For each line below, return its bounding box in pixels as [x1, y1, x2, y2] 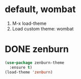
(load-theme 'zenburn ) [5, 69, 53, 74]
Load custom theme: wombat [12, 25, 74, 31]
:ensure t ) [9, 65, 33, 70]
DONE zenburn [5, 44, 69, 55]
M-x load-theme [12, 20, 47, 26]
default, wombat [5, 4, 76, 15]
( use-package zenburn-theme [5, 60, 65, 65]
